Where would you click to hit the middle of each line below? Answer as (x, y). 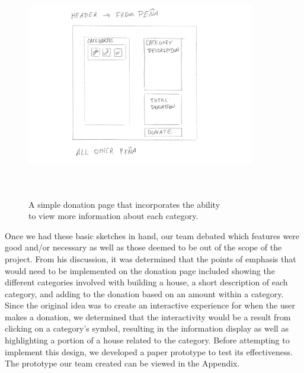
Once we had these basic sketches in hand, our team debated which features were (152, 235)
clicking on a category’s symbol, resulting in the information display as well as (147, 328)
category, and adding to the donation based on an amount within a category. (144, 293)
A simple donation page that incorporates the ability (124, 204)
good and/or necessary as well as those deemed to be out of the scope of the (143, 247)
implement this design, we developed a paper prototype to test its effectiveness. (149, 351)
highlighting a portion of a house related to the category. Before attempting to (147, 340)
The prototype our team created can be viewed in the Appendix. (122, 363)
